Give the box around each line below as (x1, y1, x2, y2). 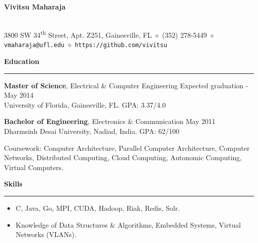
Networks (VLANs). (15, 229, 76, 240)
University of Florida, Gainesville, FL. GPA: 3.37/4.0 (4, 99, 166, 110)
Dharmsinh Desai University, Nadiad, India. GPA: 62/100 (4, 126, 180, 136)
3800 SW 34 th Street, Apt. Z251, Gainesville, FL (4, 28, 152, 40)
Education (4, 56, 40, 66)
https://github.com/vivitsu (74, 42, 167, 49)
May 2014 (4, 90, 34, 100)
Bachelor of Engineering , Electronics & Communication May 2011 (4, 116, 215, 126)
